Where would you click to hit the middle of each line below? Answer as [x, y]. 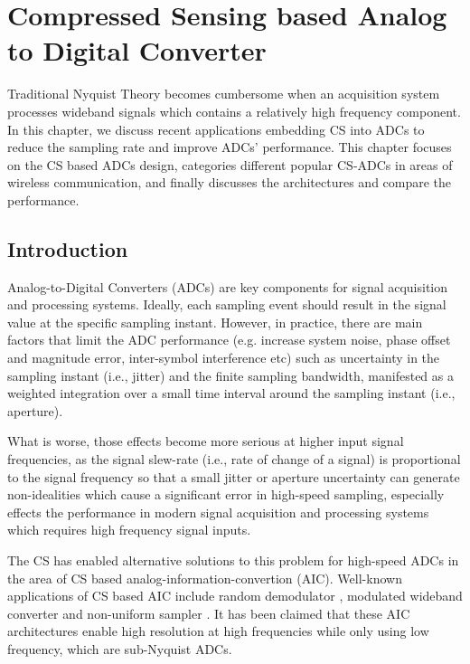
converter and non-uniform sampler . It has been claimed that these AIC [209, 613]
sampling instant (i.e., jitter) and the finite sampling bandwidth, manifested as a [230, 375]
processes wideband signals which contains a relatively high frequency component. [234, 111]
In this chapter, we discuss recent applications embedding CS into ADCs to [216, 129]
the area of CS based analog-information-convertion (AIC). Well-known [205, 578]
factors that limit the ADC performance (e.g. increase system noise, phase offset [229, 340]
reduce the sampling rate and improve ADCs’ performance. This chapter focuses [230, 147]
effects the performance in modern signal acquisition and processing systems [218, 512]
